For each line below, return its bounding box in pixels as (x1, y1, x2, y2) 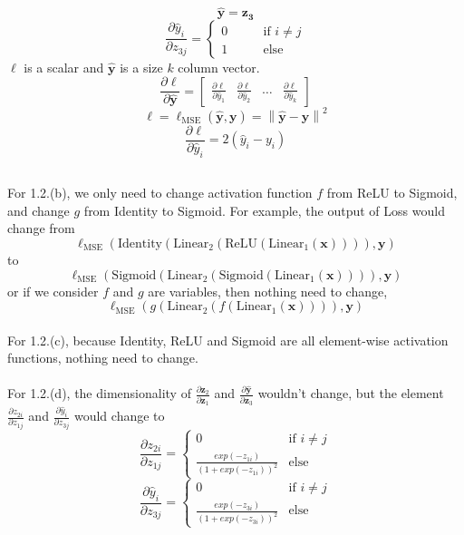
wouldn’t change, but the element (257, 384, 444, 403)
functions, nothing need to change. (7, 348, 198, 367)
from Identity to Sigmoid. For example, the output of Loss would (83, 200, 445, 219)
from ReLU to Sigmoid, (326, 183, 458, 202)
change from (7, 219, 75, 238)
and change (7, 200, 70, 219)
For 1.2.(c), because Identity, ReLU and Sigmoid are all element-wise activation (7, 330, 449, 349)
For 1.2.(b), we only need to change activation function (7, 183, 313, 202)
